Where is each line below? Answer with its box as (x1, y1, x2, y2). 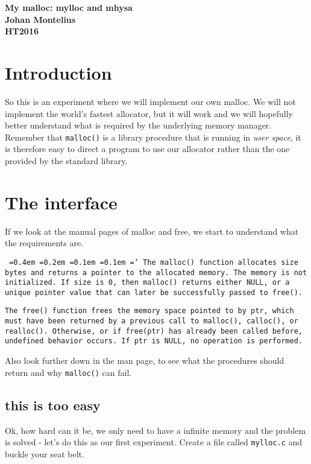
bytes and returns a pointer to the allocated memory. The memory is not (5, 268, 307, 277)
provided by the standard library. (5, 154, 128, 167)
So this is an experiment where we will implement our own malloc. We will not (5, 95, 296, 107)
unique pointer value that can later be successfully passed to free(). (5, 288, 303, 297)
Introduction (5, 60, 112, 84)
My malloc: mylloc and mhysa (5, 1, 133, 13)
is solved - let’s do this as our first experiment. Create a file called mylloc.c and (5, 436, 303, 448)
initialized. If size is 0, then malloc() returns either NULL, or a (5, 278, 290, 287)
